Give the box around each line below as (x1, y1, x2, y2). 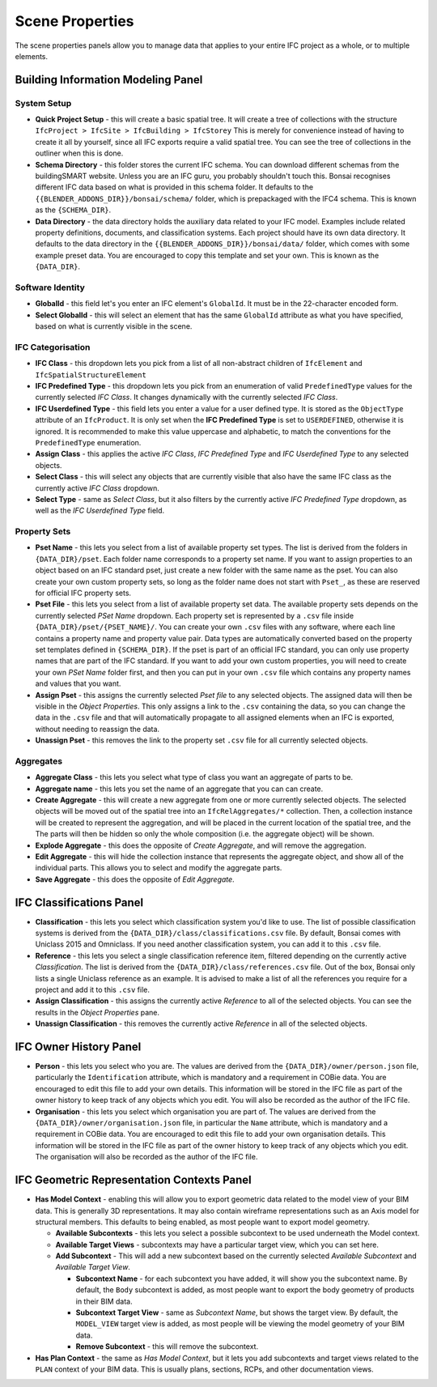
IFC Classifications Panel (15, 896, 144, 909)
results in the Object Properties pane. (35, 1007, 160, 1017)
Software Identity (15, 282, 85, 293)
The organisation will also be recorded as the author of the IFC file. (35, 1152, 258, 1162)
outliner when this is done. (35, 148, 124, 158)
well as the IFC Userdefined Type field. (35, 506, 165, 516)
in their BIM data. (75, 1296, 133, 1306)
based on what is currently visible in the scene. (35, 321, 193, 331)
